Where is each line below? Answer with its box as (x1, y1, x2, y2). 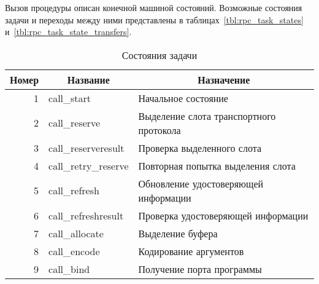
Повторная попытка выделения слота (138, 158, 296, 173)
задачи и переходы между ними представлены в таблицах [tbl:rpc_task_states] (5, 13, 304, 26)
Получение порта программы (138, 261, 262, 276)
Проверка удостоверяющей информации (138, 208, 309, 223)
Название (67, 72, 110, 87)
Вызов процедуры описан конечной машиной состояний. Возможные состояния (5, 1, 302, 14)
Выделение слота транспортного (138, 108, 276, 123)
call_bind (48, 261, 90, 276)
